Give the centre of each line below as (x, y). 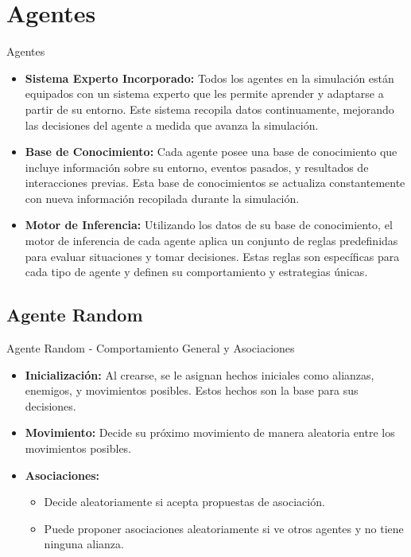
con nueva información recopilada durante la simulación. (162, 198)
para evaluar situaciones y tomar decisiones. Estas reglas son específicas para (212, 256)
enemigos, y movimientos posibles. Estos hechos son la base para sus (192, 390)
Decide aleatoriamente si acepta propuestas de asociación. (184, 502)
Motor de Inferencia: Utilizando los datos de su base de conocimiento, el (209, 225)
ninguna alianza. (84, 544)
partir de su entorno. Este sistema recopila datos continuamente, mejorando (209, 109)
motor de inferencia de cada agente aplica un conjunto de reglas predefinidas (211, 241)
